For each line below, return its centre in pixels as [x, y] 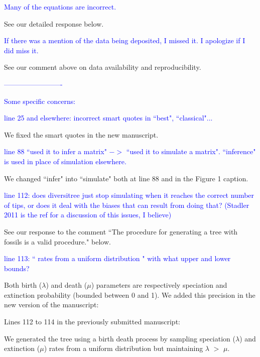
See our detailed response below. [54, 23]
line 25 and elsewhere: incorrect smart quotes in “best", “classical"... [108, 118]
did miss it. [21, 50]
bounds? [17, 268]
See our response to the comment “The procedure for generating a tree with [121, 231]
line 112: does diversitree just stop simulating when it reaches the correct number [129, 195]
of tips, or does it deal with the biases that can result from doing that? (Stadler [127, 205]
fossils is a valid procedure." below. [57, 241]
